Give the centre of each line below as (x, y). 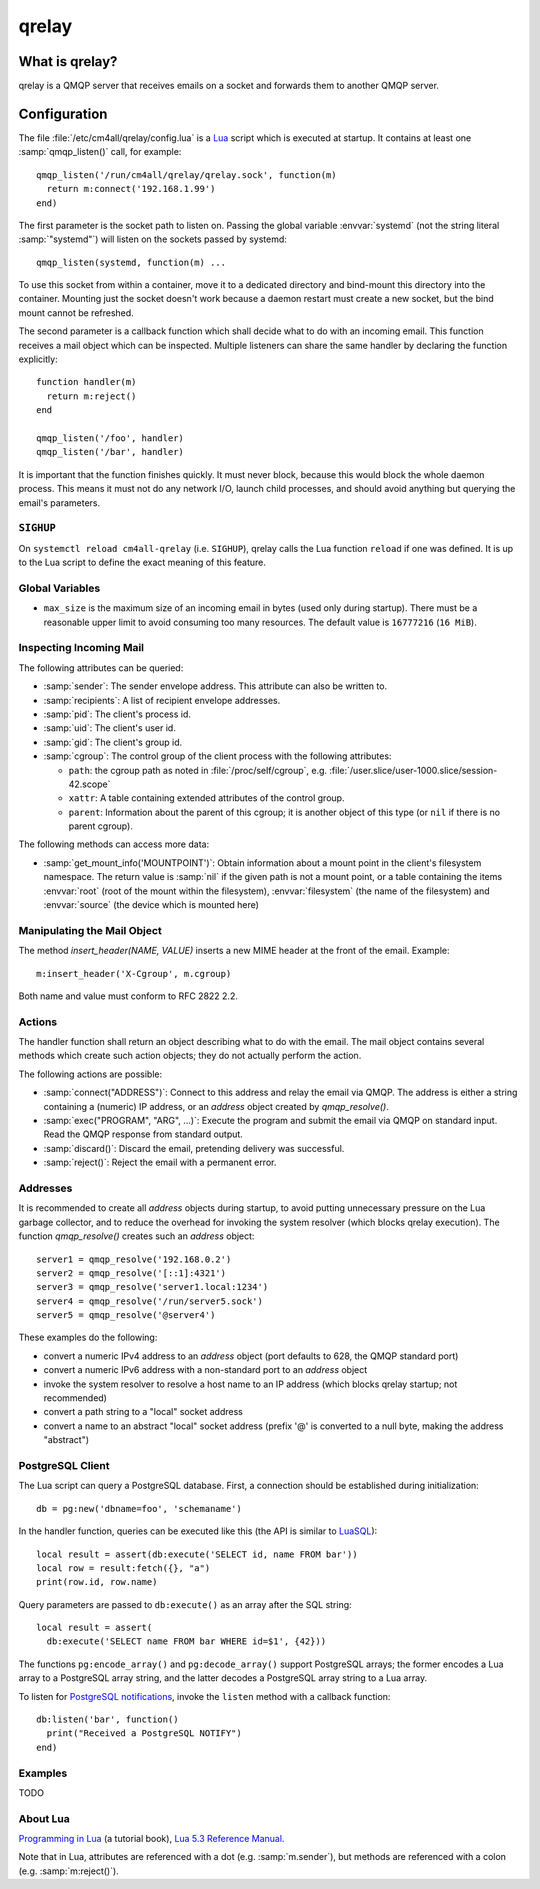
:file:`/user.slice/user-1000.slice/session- (413, 770)
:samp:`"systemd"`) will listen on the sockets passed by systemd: (152, 239)
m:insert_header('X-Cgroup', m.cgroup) (134, 973)
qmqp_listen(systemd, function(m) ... (131, 262)
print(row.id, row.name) (97, 1582)
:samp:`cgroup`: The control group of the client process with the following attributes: (217, 756)
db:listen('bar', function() (107, 1719)
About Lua (44, 1818)
